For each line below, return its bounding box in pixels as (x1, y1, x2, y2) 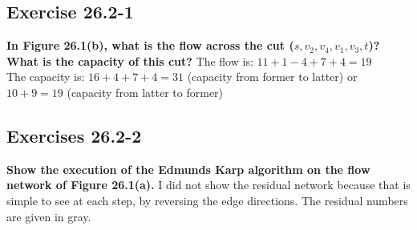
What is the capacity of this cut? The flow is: (6, 52, 253, 69)
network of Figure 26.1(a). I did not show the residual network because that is (6, 176, 411, 193)
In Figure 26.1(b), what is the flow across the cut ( (6, 37, 294, 54)
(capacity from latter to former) (67, 83, 224, 100)
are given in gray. (6, 208, 91, 224)
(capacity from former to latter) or (187, 68, 358, 85)
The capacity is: (6, 68, 85, 85)
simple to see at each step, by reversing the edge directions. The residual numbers (6, 192, 408, 208)
